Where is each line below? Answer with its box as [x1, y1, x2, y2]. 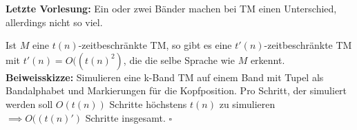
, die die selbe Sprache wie [123, 52, 235, 67]
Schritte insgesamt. [85, 110, 166, 124]
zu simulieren [219, 96, 276, 111]
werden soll [6, 96, 53, 111]
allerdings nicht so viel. [6, 14, 103, 29]
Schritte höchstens [109, 96, 187, 111]
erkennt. [250, 52, 285, 67]
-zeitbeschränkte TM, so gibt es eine [78, 38, 232, 52]
